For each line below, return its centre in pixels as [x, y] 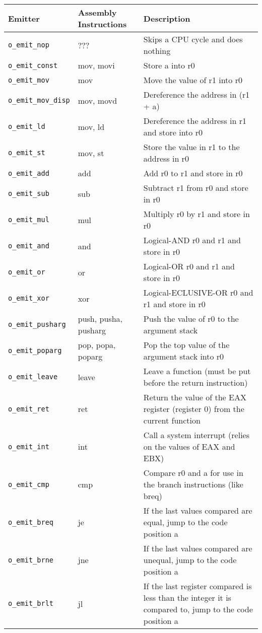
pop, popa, [97, 345]
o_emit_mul [29, 220]
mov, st [91, 153]
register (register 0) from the [194, 409]
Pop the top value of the [186, 345]
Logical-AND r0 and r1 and [192, 240]
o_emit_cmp [29, 484]
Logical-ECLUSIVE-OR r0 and [198, 292]
